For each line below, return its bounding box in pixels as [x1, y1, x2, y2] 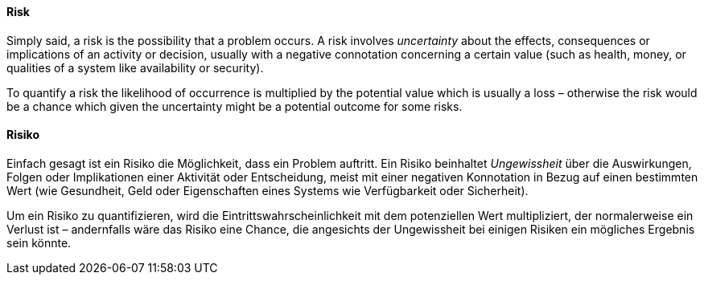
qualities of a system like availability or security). [6, 60, 264, 75]
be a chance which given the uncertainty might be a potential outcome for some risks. [6, 99, 463, 113]
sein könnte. [6, 235, 72, 250]
